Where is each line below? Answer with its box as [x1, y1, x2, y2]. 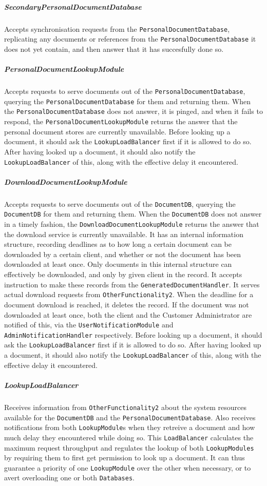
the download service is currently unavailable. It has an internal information [4, 228, 243, 239]
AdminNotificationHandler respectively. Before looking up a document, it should [4, 329, 262, 340]
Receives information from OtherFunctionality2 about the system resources [4, 401, 246, 412]
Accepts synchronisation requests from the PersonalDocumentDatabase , [4, 23, 230, 34]
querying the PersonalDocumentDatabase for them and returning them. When [4, 95, 251, 106]
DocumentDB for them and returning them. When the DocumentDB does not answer [4, 208, 262, 219]
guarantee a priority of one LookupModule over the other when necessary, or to [4, 462, 251, 473]
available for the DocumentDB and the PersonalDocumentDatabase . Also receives [4, 412, 256, 422]
